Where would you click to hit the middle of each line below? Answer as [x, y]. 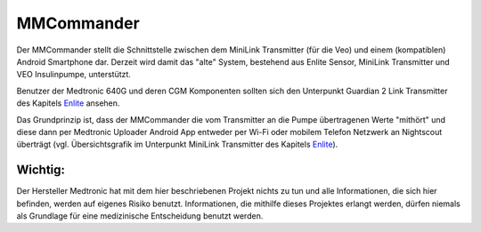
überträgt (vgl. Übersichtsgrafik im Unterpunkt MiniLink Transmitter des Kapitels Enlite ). [177, 144]
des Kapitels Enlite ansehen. [68, 103]
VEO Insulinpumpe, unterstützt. [73, 75]
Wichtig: [41, 170]
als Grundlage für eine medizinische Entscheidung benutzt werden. [140, 216]
